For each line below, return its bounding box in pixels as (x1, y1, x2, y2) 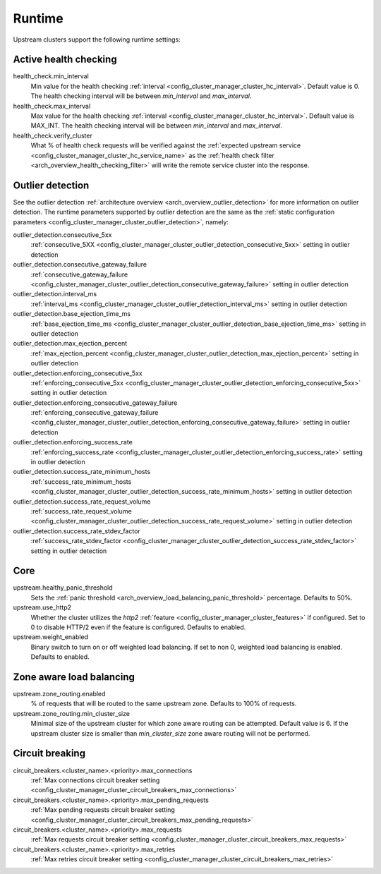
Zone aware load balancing (13, 671, 135, 683)
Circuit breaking (13, 748, 86, 760)
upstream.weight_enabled (13, 633, 88, 641)
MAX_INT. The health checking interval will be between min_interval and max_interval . (30, 121, 282, 130)
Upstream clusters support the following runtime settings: (13, 35, 181, 44)
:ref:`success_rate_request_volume (30, 506, 132, 515)
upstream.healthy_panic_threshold (13, 583, 113, 592)
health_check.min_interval (13, 72, 90, 80)
